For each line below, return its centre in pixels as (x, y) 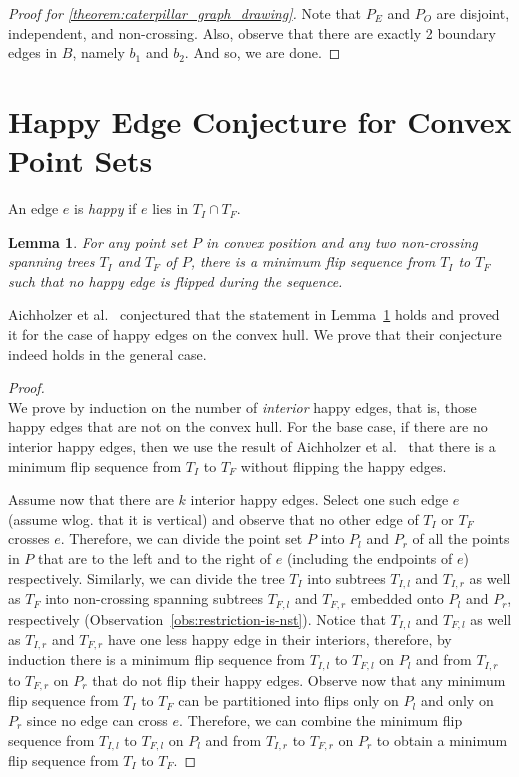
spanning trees (51, 261)
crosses (29, 538)
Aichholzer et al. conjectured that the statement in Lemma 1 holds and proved (254, 314)
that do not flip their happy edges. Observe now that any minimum (299, 679)
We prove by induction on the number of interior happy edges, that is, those (242, 406)
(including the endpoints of (369, 558)
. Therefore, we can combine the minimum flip (321, 719)
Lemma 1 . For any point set (97, 241)
